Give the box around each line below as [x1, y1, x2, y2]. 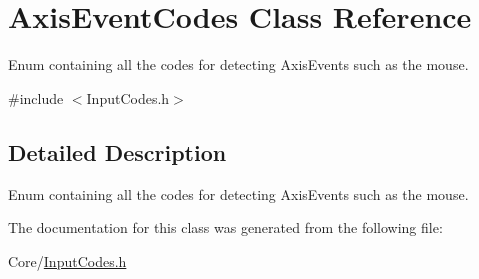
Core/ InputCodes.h [8, 250, 127, 271]
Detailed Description [8, 136, 227, 167]
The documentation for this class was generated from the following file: [8, 217, 443, 238]
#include [8, 87, 64, 108]
